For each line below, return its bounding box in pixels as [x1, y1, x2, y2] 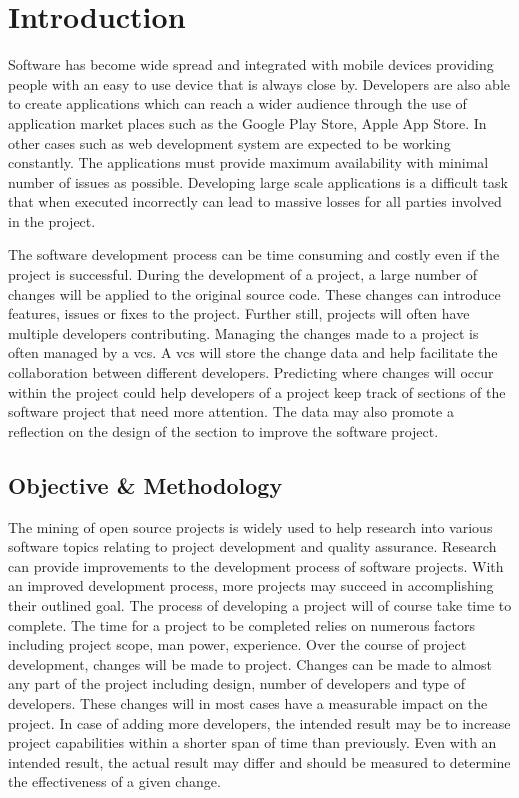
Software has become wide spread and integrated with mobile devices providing [8, 54, 494, 75]
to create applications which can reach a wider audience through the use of [8, 93, 467, 114]
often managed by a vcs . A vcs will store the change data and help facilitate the [8, 342, 498, 363]
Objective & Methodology [8, 469, 283, 500]
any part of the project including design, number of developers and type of [8, 673, 465, 694]
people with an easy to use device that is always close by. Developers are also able [8, 73, 511, 94]
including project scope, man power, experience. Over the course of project [8, 634, 467, 655]
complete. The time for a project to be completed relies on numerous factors [8, 614, 476, 635]
